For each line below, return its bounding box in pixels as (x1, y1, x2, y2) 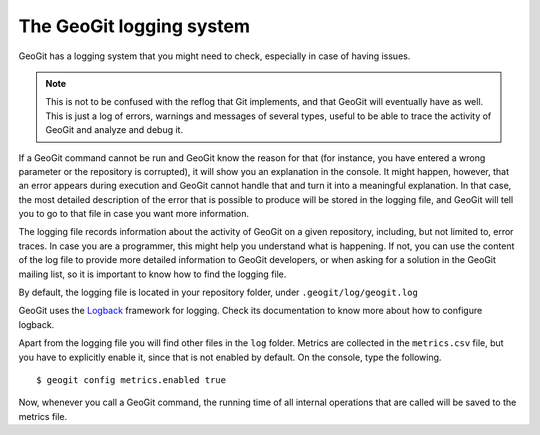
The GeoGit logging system (18, 15, 250, 37)
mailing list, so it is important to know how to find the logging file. (18, 268, 287, 280)
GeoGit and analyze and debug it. (45, 124, 184, 136)
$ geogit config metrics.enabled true (36, 374, 227, 385)
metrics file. (18, 410, 68, 422)
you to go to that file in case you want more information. (18, 208, 250, 220)
